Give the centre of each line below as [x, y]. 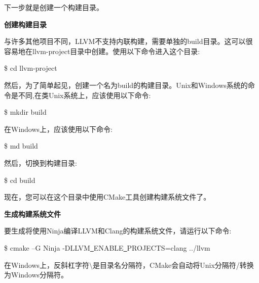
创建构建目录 [25, 24]
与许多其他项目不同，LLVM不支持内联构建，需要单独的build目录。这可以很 [128, 41]
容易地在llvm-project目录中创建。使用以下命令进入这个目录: [102, 51]
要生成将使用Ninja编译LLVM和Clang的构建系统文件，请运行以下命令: [118, 231]
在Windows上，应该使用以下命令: [58, 129]
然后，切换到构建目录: [41, 162]
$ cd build [20, 180]
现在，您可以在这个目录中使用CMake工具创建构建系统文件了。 [107, 197]
